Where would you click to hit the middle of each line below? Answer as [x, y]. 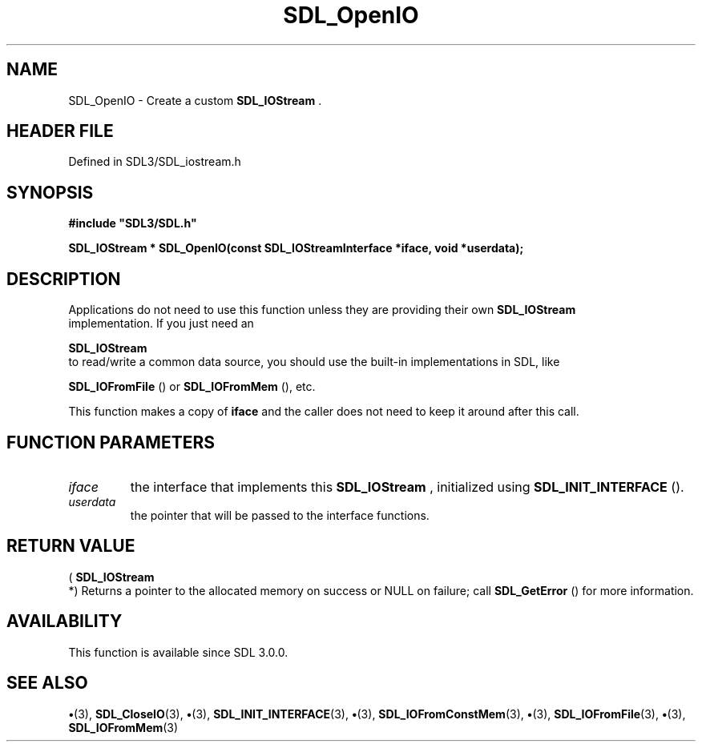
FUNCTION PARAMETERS [111, 442]
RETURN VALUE [71, 546]
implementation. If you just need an [161, 324]
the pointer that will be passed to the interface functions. [280, 515]
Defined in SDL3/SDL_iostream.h [155, 162]
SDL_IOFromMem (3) [123, 727]
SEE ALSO [47, 683]
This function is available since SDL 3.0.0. [178, 652]
